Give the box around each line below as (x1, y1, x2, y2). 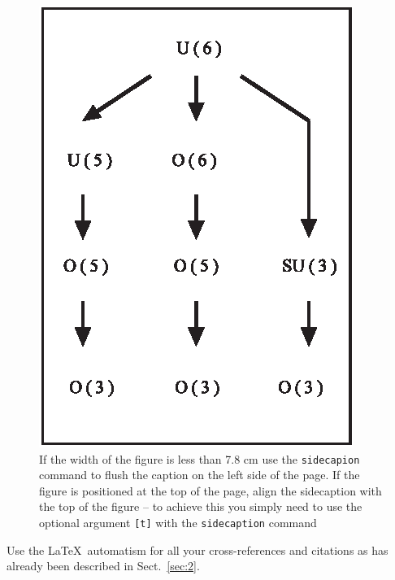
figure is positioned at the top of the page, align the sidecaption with (39, 482, 382, 499)
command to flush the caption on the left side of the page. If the (39, 466, 360, 483)
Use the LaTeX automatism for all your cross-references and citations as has (7, 541, 388, 558)
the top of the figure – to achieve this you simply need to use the (39, 498, 362, 515)
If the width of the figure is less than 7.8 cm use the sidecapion (39, 450, 360, 467)
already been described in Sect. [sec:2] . (7, 557, 200, 574)
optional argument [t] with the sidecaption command (39, 514, 317, 531)
